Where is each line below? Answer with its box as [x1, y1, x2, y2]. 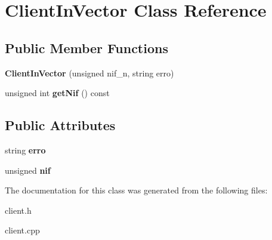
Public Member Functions [5, 38, 168, 57]
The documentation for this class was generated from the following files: [5, 184, 268, 196]
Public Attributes [5, 116, 116, 134]
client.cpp [5, 224, 40, 236]
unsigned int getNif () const [5, 87, 110, 99]
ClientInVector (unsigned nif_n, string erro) [5, 66, 174, 79]
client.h [5, 204, 32, 216]
